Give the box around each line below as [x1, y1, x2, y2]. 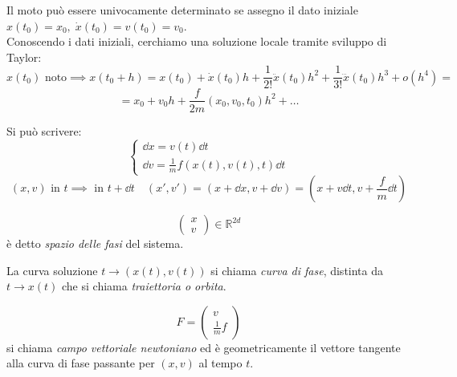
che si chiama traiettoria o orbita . [62, 278, 226, 294]
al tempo [198, 355, 243, 371]
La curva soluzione [6, 261, 98, 278]
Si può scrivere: [6, 122, 82, 139]
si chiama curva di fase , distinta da [210, 261, 384, 278]
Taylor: [6, 48, 42, 65]
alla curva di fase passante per [6, 355, 155, 371]
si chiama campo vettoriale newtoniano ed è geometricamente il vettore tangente [6, 338, 401, 355]
